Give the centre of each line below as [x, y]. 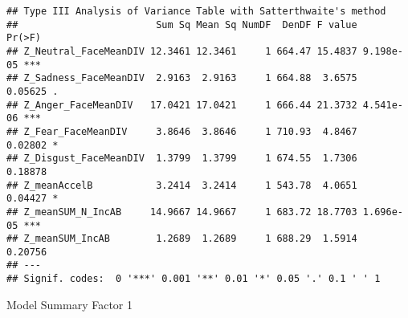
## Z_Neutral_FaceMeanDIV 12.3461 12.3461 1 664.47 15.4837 [182, 51]
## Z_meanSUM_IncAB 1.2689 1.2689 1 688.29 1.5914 [182, 239]
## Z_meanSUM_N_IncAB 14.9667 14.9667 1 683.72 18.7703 [182, 212]
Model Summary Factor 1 [70, 304]
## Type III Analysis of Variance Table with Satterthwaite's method [196, 11]
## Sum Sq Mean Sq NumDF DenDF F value [182, 24]
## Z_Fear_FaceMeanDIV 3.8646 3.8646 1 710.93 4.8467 [182, 131]
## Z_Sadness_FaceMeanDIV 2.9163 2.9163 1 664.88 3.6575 [182, 78]
